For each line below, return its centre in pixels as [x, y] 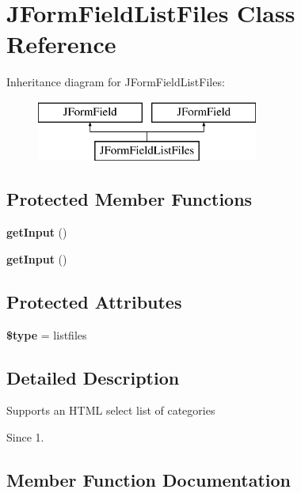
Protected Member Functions [130, 199]
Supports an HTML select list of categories [111, 410]
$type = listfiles [47, 334]
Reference [61, 44]
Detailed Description [93, 377]
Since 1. [25, 437]
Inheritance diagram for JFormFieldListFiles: [116, 82]
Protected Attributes [94, 301]
